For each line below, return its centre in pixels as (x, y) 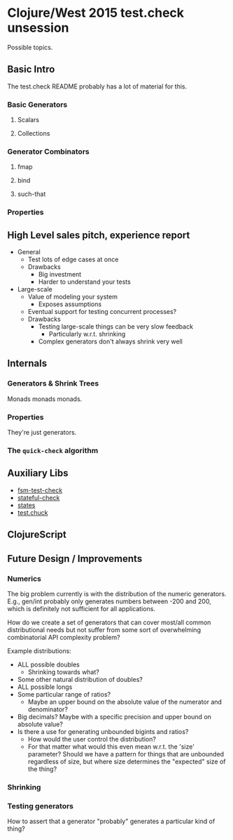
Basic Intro (31, 69)
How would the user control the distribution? (92, 739)
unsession (38, 28)
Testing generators (41, 806)
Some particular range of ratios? (64, 694)
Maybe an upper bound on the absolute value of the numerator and (125, 702)
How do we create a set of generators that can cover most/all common (109, 622)
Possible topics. (30, 47)
